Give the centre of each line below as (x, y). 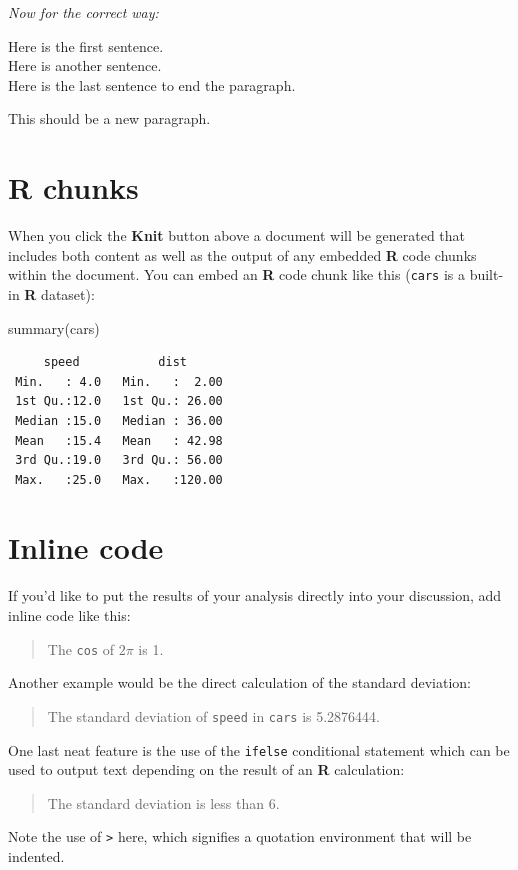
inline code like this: (69, 615)
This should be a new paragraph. (109, 118)
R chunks (73, 187)
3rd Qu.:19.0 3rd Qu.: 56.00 (119, 460)
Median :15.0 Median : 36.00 (119, 420)
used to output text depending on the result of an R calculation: (206, 769)
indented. (36, 856)
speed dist (115, 362)
